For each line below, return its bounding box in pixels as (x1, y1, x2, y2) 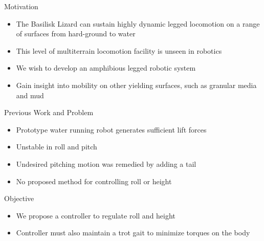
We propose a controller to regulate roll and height (16, 210, 175, 221)
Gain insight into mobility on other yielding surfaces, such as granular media (16, 79, 257, 90)
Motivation (4, 1, 38, 11)
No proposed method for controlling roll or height (16, 176, 172, 186)
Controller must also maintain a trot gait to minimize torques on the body (16, 227, 250, 238)
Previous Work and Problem (4, 107, 94, 118)
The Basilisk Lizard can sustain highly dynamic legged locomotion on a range (16, 18, 260, 29)
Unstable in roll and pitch (16, 141, 97, 152)
